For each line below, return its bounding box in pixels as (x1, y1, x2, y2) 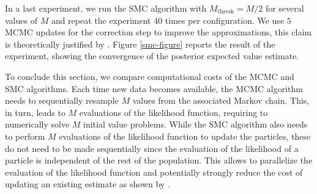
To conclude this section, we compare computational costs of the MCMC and (5, 70, 294, 82)
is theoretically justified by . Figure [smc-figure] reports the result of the (5, 37, 275, 50)
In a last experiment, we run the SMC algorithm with (5, 2, 207, 14)
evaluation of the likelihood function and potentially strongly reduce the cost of (5, 165, 303, 178)
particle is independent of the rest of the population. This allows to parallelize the (5, 154, 313, 167)
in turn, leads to (5, 106, 65, 118)
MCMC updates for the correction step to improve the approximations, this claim (5, 26, 312, 38)
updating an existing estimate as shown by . (5, 178, 170, 190)
